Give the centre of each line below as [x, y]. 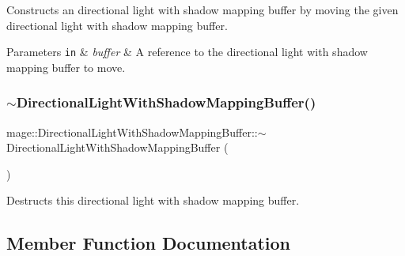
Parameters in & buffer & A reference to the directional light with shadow [187, 52]
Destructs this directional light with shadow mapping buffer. [153, 200]
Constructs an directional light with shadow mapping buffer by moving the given [202, 9]
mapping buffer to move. [66, 67]
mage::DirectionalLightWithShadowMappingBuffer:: [132, 132]
